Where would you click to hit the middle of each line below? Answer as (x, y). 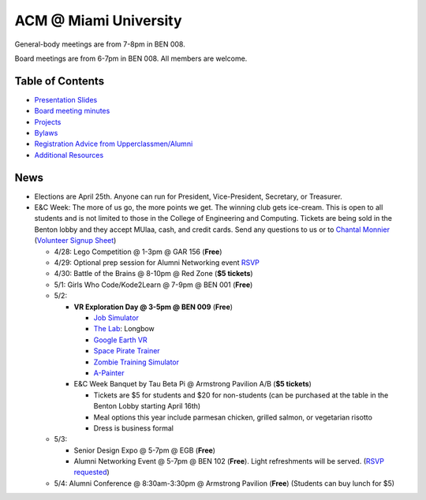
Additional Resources (69, 155)
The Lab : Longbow (124, 329)
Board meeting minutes (72, 111)
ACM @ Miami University (98, 21)
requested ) (92, 472)
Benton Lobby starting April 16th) (147, 406)
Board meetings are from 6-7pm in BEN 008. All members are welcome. (131, 58)
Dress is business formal (133, 428)
